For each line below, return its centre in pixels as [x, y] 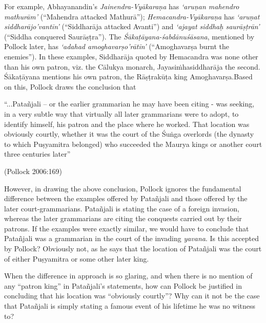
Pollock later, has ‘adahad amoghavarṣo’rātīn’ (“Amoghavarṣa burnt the [117, 46]
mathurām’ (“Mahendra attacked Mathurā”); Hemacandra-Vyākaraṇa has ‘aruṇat [132, 16]
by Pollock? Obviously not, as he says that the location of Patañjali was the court [133, 249]
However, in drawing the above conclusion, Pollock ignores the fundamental [123, 188]
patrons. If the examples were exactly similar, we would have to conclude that [127, 228]
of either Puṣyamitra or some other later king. [77, 258]
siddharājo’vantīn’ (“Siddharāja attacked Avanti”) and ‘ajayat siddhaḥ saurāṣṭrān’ [132, 26]
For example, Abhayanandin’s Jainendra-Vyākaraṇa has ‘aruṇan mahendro [122, 6]
